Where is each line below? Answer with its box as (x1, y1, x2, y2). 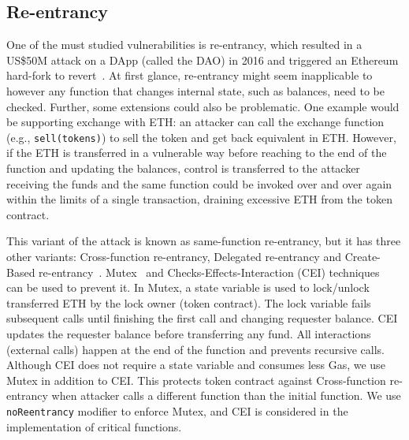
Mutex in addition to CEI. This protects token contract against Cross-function (6, 371, 386, 388)
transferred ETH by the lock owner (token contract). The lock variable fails (6, 294, 371, 311)
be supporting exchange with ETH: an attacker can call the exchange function (6, 114, 385, 130)
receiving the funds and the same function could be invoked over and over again (6, 175, 392, 192)
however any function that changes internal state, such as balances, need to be (6, 82, 385, 99)
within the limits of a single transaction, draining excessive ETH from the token (6, 191, 392, 207)
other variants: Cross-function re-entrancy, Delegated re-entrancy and (6, 248, 341, 264)
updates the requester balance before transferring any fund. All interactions (6, 325, 371, 341)
